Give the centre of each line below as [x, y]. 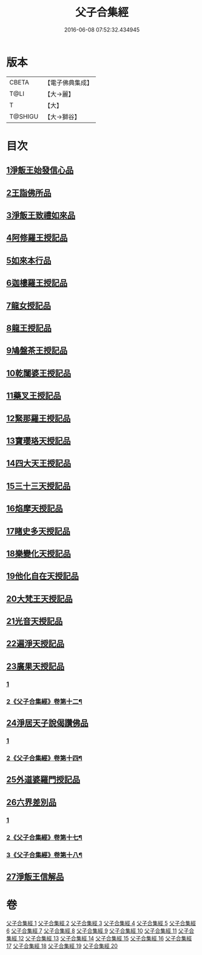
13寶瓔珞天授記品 [39, 441]
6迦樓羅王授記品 [37, 283]
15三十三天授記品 [39, 486]
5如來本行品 [29, 260]
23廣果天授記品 [35, 666]
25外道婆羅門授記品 [43, 780]
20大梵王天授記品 [39, 599]
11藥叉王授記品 [34, 396]
